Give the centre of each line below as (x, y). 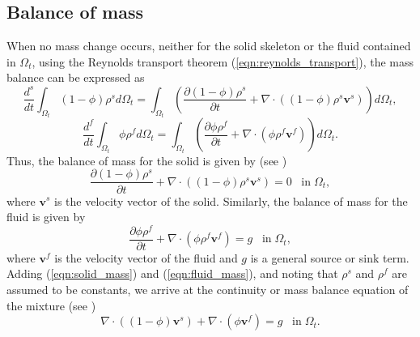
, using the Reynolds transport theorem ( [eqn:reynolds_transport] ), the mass (223, 61)
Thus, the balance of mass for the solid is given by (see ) (147, 160)
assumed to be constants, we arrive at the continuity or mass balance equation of (208, 290)
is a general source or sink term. (330, 257)
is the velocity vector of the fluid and (146, 257)
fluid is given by (46, 217)
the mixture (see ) (51, 305)
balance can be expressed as (76, 77)
